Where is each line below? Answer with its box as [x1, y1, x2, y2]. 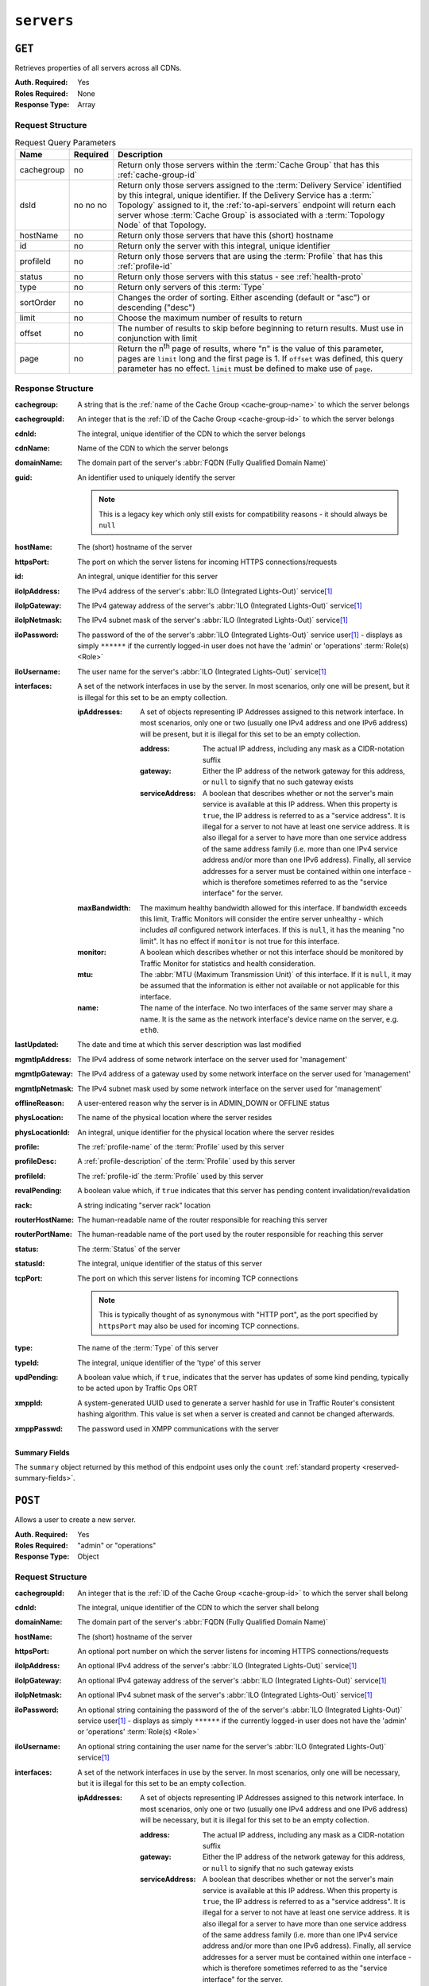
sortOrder [19, 296, 56, 307]
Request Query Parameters [14, 137, 117, 148]
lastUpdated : [14, 1040, 59, 1049]
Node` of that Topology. [118, 219, 207, 230]
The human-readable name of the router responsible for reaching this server [77, 1215, 328, 1225]
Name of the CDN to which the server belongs [77, 443, 229, 453]
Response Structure [14, 383, 95, 394]
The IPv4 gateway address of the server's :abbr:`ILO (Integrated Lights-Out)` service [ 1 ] [77, 601, 362, 610]
